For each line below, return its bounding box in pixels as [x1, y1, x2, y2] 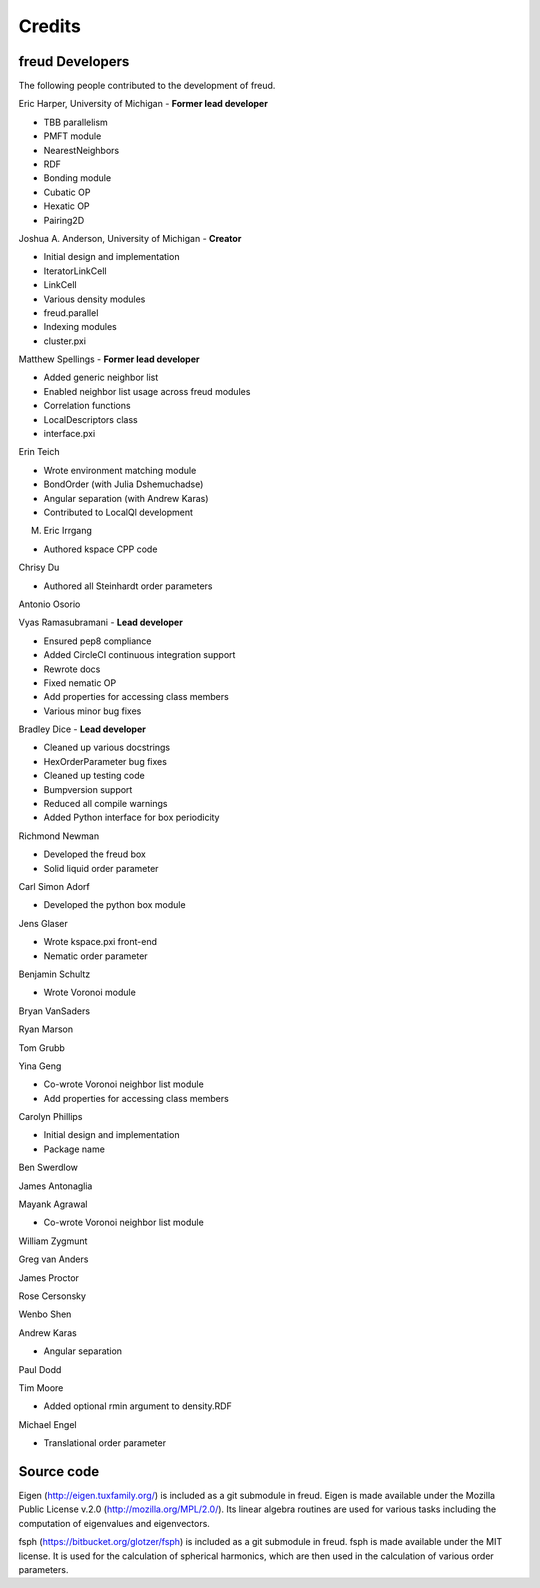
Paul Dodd [18, 1363, 62, 1375]
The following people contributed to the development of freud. [18, 80, 276, 92]
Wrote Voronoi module [43, 986, 137, 999]
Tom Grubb [18, 1041, 65, 1054]
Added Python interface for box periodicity [43, 811, 220, 824]
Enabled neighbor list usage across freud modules [43, 385, 251, 397]
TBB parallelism [43, 116, 109, 128]
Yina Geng [18, 1060, 62, 1072]
